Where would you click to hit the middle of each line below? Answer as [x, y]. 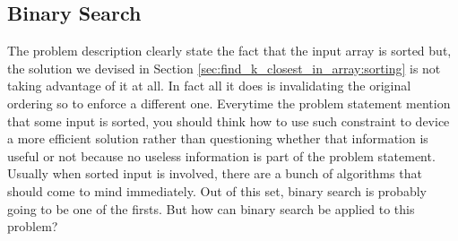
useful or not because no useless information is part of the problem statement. [221, 155]
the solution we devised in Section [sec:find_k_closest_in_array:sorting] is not [224, 68]
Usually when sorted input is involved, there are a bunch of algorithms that [215, 173]
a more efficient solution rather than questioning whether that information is [218, 138]
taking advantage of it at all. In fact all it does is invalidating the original [209, 86]
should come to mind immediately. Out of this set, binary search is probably [217, 190]
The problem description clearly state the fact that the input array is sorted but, [229, 51]
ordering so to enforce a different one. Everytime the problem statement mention [229, 103]
